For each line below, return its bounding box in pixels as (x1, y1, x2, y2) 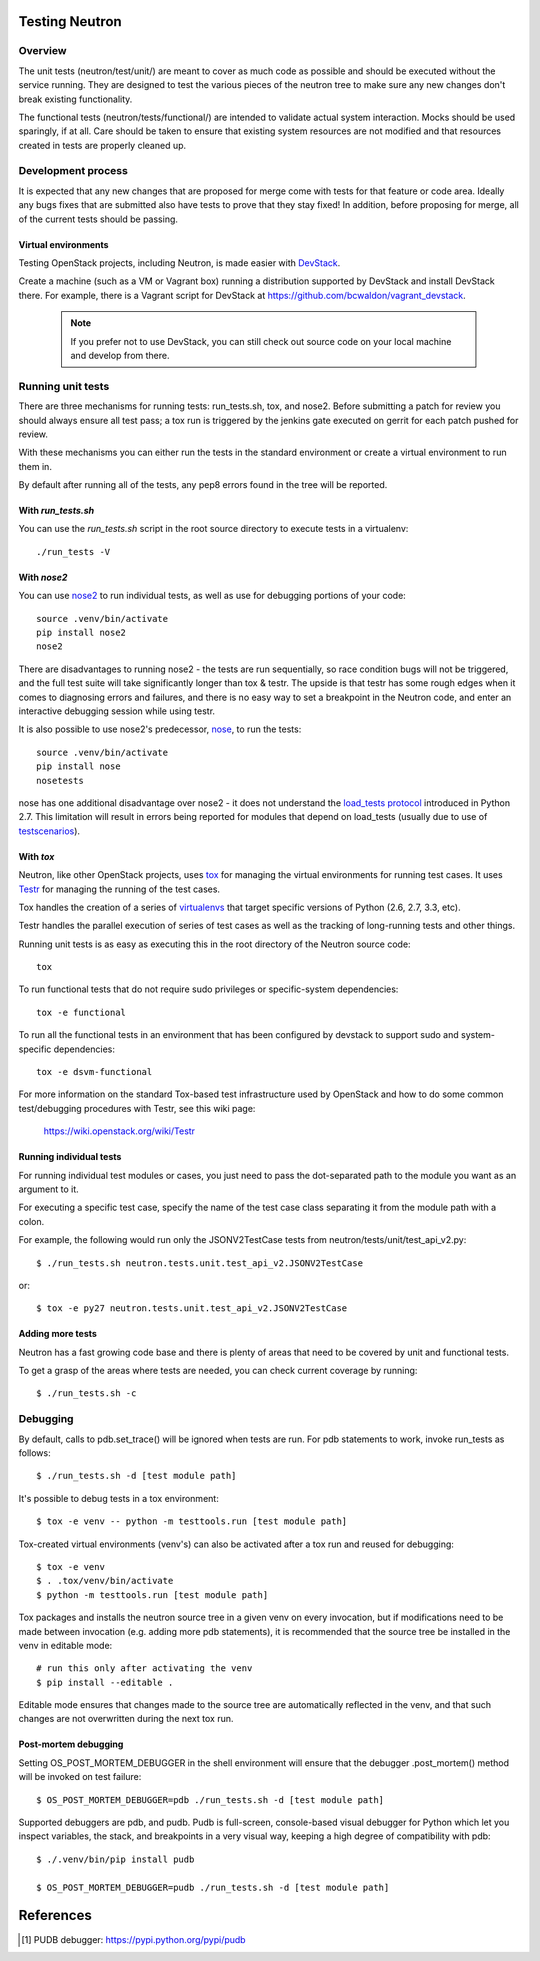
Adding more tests (18, 1328, 97, 1340)
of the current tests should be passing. (18, 213, 179, 225)
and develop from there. (70, 349, 170, 361)
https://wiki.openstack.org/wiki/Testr (43, 1125, 195, 1137)
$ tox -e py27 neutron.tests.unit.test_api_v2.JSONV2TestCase (36, 1303, 348, 1314)
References (18, 1907, 92, 1924)
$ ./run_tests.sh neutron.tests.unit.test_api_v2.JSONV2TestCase (36, 1257, 364, 1269)
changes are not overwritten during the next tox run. (18, 1713, 234, 1725)
